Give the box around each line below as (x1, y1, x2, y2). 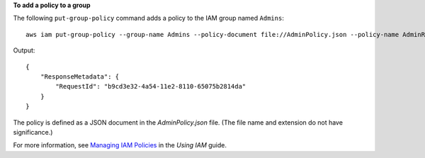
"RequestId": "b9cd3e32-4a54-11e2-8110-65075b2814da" (55, 82, 246, 91)
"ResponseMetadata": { (40, 72, 120, 81)
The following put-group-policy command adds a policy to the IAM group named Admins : (13, 14, 285, 23)
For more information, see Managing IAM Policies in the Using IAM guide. (13, 141, 227, 149)
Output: (13, 46, 35, 55)
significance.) (13, 128, 53, 136)
